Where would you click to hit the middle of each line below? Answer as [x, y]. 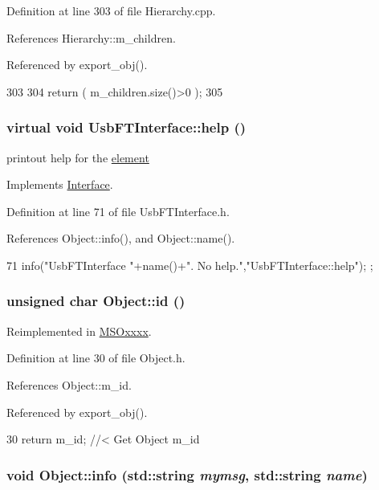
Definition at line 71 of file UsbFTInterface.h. [118, 211]
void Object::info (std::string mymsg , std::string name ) [187, 474]
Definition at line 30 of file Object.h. [96, 358]
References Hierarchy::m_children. [91, 37]
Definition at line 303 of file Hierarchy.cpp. [111, 10]
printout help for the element [78, 157]
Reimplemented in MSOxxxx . [79, 331]
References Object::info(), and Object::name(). [121, 238]
